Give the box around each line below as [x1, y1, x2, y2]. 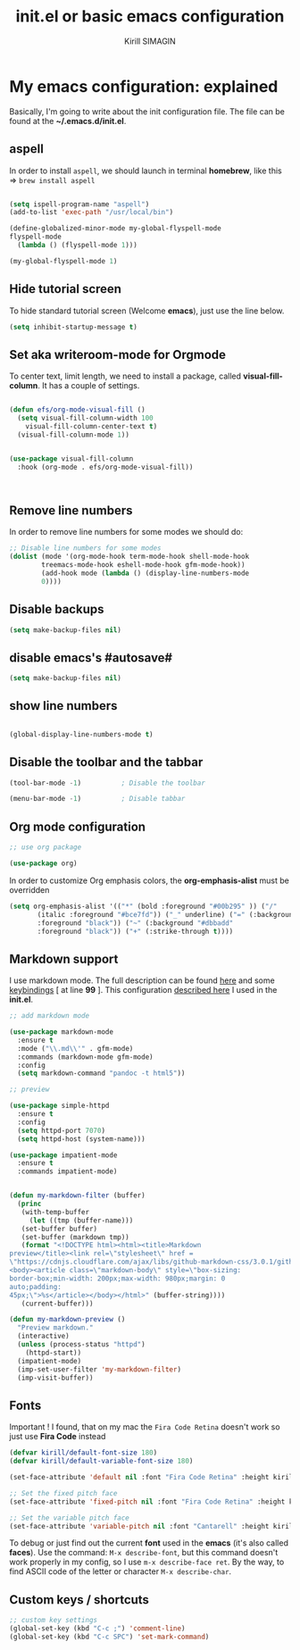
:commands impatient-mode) [17, 1167, 118, 1176]
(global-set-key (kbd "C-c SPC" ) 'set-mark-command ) [9, 1632, 210, 1641]
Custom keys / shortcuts [9, 1592, 150, 1607]
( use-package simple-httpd [9, 1101, 110, 1111]
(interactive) [17, 1332, 70, 1341]
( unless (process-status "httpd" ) [17, 1340, 146, 1349]
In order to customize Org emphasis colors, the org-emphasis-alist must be [9, 875, 290, 886]
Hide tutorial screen [9, 281, 122, 296]
